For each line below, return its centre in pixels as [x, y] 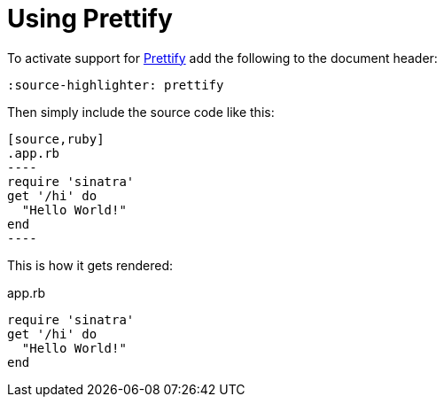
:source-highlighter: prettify [116, 85]
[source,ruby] [56, 139]
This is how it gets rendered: [90, 265]
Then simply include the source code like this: [141, 112]
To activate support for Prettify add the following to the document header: [222, 58]
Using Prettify [90, 19]
